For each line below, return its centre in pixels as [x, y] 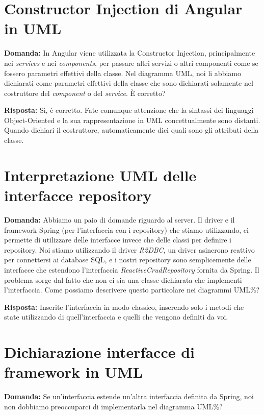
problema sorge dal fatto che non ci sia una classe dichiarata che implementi [123, 279]
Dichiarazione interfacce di [100, 352]
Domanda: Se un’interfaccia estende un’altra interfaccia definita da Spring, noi [129, 396]
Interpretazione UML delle [100, 175]
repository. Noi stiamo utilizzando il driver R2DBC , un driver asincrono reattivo [129, 249]
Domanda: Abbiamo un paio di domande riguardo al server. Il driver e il [120, 219]
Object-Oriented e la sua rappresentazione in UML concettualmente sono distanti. [132, 120]
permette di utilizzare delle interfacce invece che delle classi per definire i [118, 240]
